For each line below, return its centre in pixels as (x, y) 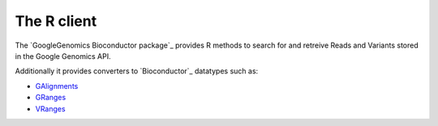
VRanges (50, 108)
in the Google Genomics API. (63, 56)
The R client (56, 21)
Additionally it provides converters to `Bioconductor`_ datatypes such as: (137, 71)
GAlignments (57, 86)
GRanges (51, 98)
